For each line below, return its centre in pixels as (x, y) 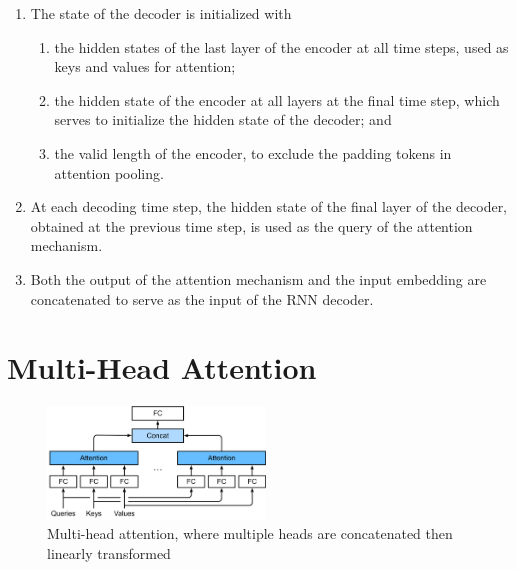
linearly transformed (109, 552)
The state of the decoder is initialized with (161, 13)
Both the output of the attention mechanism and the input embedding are (258, 278)
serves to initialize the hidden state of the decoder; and (223, 119)
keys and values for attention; (145, 66)
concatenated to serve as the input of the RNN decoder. (202, 298)
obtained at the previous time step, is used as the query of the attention (251, 225)
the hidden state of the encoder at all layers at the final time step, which (277, 99)
